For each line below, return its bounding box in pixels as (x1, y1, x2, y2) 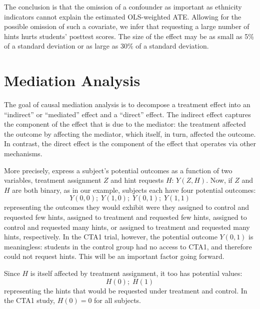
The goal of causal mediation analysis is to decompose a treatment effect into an (4, 99, 250, 110)
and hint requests (110, 175, 164, 185)
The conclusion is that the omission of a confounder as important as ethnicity (4, 2, 242, 12)
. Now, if (206, 175, 232, 185)
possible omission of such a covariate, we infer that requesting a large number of (4, 21, 249, 32)
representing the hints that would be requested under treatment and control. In (4, 285, 247, 295)
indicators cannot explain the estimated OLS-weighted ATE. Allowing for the (4, 11, 241, 22)
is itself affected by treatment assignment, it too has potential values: (30, 268, 242, 278)
